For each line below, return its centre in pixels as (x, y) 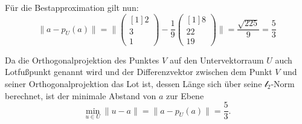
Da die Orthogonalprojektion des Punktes (82, 60)
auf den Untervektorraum (217, 60)
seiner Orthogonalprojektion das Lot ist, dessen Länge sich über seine (133, 83)
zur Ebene (185, 95)
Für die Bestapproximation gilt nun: (72, 7)
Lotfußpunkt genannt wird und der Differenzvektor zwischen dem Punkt (139, 72)
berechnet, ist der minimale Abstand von (81, 95)
